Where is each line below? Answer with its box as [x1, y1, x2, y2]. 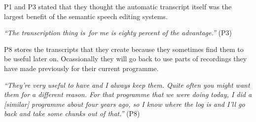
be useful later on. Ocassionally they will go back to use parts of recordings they [4, 53, 247, 64]
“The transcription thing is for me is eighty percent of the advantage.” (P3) [4, 27, 232, 38]
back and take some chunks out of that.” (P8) [4, 108, 140, 119]
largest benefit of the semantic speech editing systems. [4, 11, 168, 21]
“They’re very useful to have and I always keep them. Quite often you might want [4, 79, 250, 90]
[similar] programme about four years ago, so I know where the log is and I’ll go [4, 98, 245, 109]
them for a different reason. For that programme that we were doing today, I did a [4, 89, 252, 99]
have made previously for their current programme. [4, 63, 159, 73]
